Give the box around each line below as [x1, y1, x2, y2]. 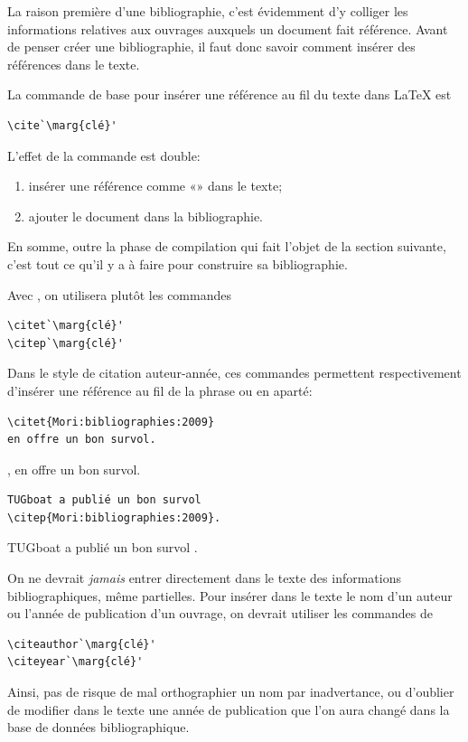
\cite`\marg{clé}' [7, 118, 117, 132]
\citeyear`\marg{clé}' [7, 655, 144, 669]
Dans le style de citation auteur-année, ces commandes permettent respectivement [7, 363, 462, 382]
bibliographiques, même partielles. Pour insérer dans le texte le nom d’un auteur [7, 586, 453, 605]
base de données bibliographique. [7, 718, 190, 737]
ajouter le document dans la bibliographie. [28, 206, 263, 225]
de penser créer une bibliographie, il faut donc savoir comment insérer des [7, 37, 416, 56]
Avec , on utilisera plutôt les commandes [7, 285, 231, 304]
